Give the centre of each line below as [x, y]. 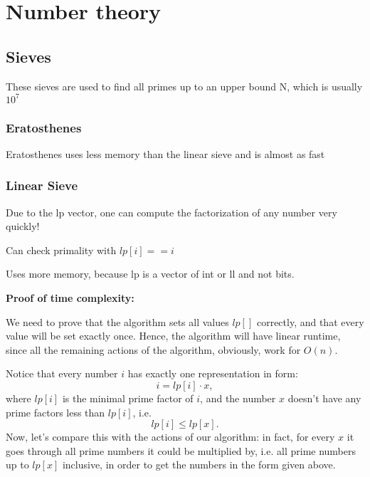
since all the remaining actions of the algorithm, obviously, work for [153, 349]
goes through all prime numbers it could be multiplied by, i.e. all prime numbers [181, 450]
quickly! [23, 226]
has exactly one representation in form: [213, 373]
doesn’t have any [324, 398]
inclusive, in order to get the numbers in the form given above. [199, 465]
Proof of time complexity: [70, 298]
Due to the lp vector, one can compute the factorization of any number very [171, 212]
